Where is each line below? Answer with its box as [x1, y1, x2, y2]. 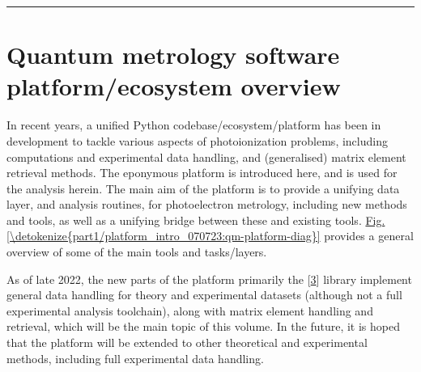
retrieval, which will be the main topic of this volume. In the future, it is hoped [6, 318, 401, 335]
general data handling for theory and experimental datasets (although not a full [6, 286, 402, 303]
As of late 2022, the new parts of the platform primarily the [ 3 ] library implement [6, 270, 412, 287]
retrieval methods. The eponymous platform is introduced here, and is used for [6, 164, 398, 181]
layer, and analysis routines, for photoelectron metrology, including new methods [6, 196, 407, 213]
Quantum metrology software [6, 38, 340, 71]
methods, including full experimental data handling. [6, 349, 264, 366]
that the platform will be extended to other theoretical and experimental [6, 334, 368, 351]
